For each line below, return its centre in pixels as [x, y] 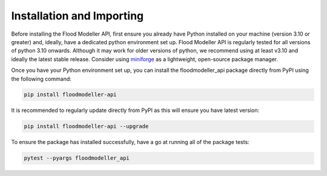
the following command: [41, 79]
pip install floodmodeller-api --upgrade [86, 126]
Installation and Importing [78, 16]
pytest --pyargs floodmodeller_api [77, 158]
